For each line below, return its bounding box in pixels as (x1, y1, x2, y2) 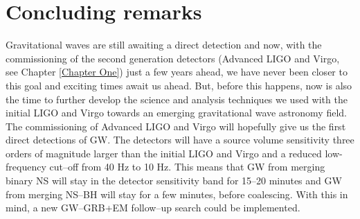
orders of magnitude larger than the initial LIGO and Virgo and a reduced (6, 146, 322, 160)
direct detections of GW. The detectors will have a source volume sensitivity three (6, 132, 354, 147)
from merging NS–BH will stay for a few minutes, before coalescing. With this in (6, 186, 348, 201)
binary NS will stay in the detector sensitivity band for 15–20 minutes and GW (6, 173, 342, 188)
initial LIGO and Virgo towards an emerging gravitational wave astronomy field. (6, 105, 347, 120)
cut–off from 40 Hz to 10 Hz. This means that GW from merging (49, 159, 325, 174)
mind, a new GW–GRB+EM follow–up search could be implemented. (6, 200, 300, 215)
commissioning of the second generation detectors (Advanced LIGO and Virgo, (6, 51, 340, 65)
